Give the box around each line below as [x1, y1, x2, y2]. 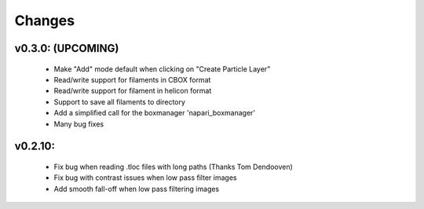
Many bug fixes [53, 119, 104, 129]
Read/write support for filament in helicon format [53, 86, 212, 96]
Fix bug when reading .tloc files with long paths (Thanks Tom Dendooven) [53, 162, 294, 171]
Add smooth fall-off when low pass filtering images [53, 184, 220, 193]
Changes [14, 12, 75, 29]
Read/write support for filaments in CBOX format [53, 75, 211, 84]
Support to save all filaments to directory [53, 97, 186, 106]
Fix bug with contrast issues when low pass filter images [53, 173, 237, 182]
